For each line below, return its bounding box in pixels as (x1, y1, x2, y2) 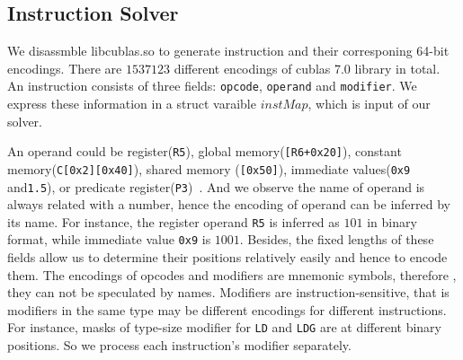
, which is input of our (307, 94, 431, 113)
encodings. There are (7, 58, 122, 77)
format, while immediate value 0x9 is (7, 230, 211, 249)
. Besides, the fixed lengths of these (239, 230, 434, 249)
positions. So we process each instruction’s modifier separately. (7, 336, 352, 355)
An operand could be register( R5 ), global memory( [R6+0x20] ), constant (7, 142, 402, 161)
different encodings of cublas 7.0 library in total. (174, 58, 441, 77)
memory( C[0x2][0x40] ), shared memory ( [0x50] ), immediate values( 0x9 (7, 159, 411, 178)
